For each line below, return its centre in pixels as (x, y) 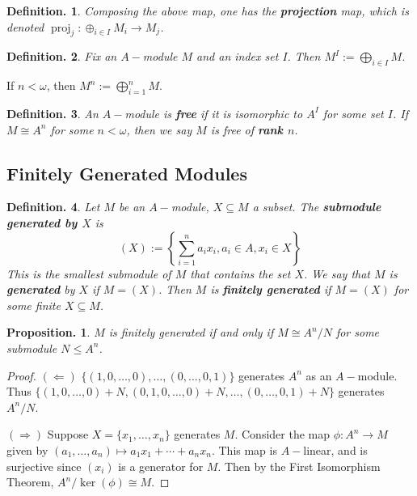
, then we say (159, 129)
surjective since (44, 466)
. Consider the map (282, 434)
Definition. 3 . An (53, 113)
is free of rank (247, 129)
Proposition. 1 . (48, 332)
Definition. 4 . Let (53, 207)
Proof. (21, 375)
